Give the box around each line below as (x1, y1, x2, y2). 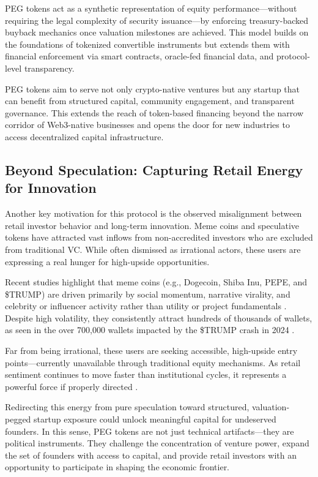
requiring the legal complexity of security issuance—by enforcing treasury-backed (5, 13, 308, 26)
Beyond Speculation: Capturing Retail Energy (5, 160, 303, 179)
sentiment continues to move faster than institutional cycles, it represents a (5, 368, 287, 381)
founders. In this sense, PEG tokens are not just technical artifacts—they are (5, 424, 294, 437)
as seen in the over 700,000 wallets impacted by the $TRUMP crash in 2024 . (5, 323, 295, 336)
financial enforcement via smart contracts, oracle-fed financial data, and (5, 50, 274, 62)
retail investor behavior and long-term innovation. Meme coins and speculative (5, 219, 300, 231)
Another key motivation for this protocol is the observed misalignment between (5, 207, 302, 220)
